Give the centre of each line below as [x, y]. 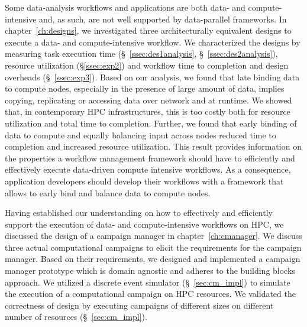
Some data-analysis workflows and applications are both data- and [125, 7]
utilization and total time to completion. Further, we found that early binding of [151, 123]
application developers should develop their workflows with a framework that [144, 181]
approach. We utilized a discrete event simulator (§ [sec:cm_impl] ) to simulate [148, 282]
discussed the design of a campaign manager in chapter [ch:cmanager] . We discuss [153, 236]
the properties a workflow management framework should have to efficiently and [150, 158]
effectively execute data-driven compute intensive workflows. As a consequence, [148, 169]
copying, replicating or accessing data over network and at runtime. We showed [148, 100]
